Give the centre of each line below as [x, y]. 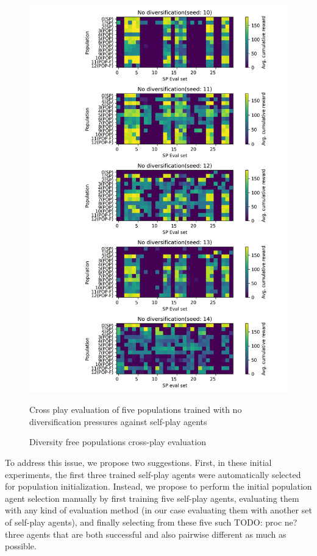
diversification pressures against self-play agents [118, 421]
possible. [21, 546]
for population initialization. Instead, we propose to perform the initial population [158, 486]
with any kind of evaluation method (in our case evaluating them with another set [158, 510]
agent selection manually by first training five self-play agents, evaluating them [152, 498]
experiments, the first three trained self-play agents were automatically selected [153, 474]
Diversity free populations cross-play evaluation [118, 442]
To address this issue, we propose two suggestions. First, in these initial [138, 462]
